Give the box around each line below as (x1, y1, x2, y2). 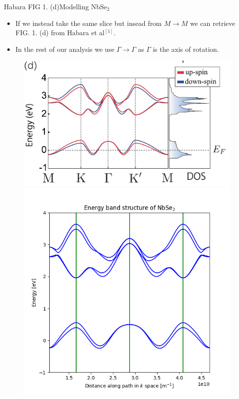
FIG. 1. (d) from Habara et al (15, 27, 105, 38)
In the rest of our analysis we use (15, 44, 115, 54)
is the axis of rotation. (153, 44, 219, 54)
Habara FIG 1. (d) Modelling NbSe (4, 1, 107, 11)
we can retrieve (190, 18, 236, 28)
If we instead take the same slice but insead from (15, 18, 162, 28)
